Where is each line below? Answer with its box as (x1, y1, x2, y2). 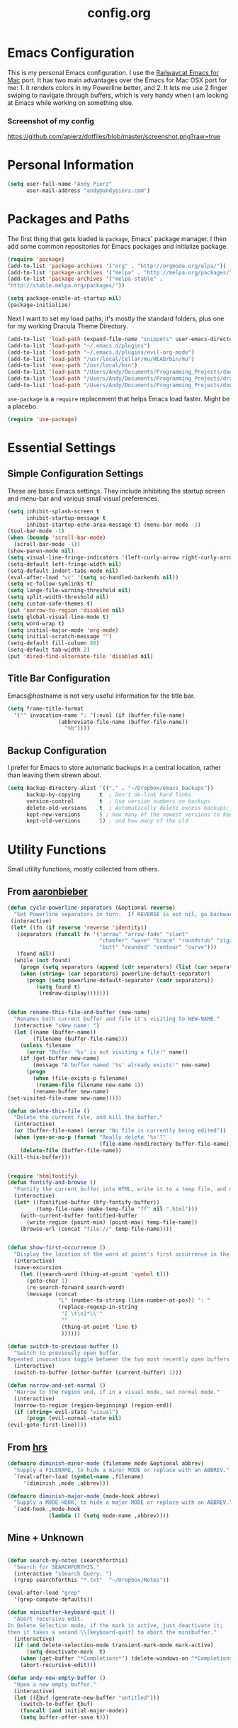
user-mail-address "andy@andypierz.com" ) (25, 187, 151, 194)
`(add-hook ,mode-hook (13, 1505, 81, 1513)
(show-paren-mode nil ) (7, 547, 74, 554)
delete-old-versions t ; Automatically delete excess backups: (25, 804, 230, 811)
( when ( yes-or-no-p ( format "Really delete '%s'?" (13, 1134, 166, 1141)
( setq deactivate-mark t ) (25, 1649, 106, 1656)
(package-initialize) (7, 301, 72, 309)
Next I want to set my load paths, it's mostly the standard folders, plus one (7, 314, 225, 323)
